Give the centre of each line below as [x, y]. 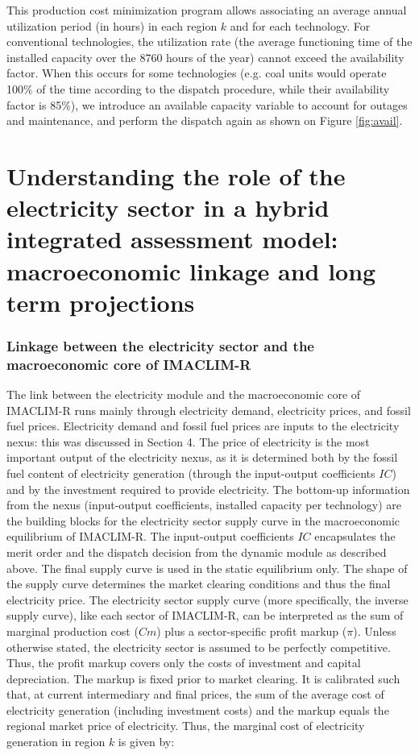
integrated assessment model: [172, 239]
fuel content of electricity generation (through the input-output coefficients [191, 473]
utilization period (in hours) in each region [112, 25]
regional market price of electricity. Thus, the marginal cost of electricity [186, 726]
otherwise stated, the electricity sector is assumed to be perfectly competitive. [199, 647]
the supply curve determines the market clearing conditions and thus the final [199, 584]
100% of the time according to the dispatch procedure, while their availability [198, 88]
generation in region [56, 742]
